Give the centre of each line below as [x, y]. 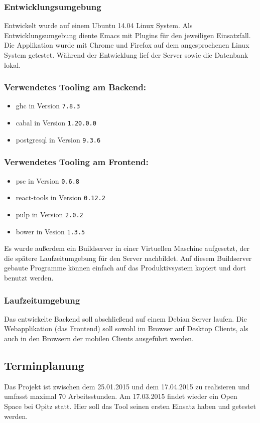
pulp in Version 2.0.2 [49, 214]
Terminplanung [44, 365]
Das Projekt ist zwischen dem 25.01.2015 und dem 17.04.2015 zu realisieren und [127, 386]
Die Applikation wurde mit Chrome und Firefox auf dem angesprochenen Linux [127, 45]
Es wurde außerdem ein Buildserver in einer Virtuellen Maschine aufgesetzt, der [127, 248]
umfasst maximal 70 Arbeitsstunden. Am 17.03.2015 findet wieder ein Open [121, 396]
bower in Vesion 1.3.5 [50, 231]
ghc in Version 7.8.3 [48, 106]
